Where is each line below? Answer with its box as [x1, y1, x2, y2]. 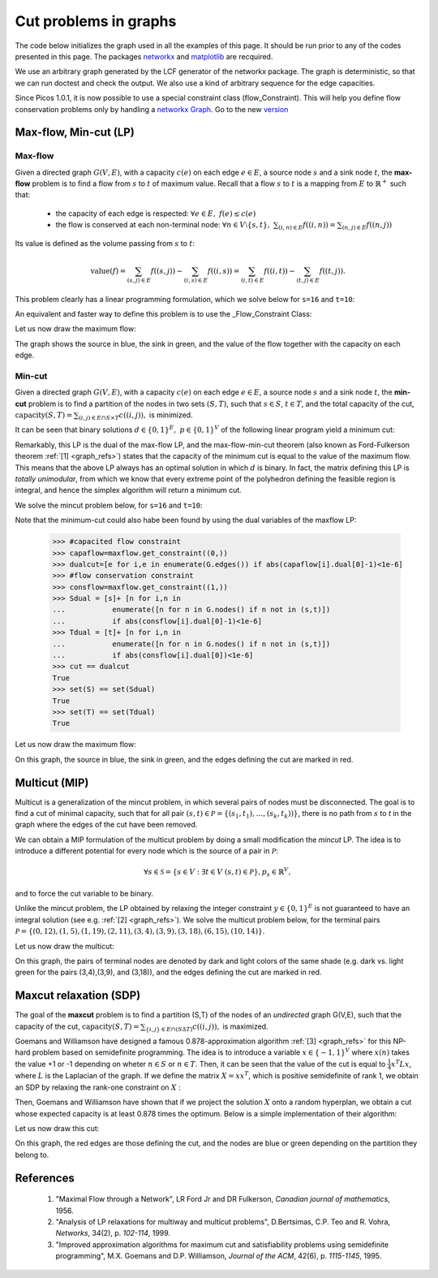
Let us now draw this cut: [15, 1124, 100, 1133]
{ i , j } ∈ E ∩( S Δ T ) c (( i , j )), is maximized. [145, 1021, 268, 1033]
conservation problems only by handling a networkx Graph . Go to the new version [15, 104, 289, 114]
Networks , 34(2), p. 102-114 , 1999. [55, 1228, 170, 1238]
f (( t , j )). [319, 266, 346, 275]
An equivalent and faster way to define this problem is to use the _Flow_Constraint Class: [15, 309, 312, 318]
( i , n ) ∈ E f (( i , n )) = [278, 220, 337, 231]
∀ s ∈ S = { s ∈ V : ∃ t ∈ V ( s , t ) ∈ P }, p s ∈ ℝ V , [143, 866, 291, 879]
